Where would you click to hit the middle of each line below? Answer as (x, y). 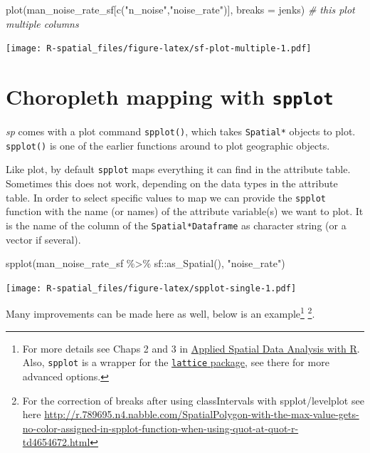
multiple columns (42, 23)
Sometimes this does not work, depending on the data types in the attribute (172, 183)
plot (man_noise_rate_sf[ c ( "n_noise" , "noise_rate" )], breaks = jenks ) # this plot (180, 9)
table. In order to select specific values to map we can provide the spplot (166, 197)
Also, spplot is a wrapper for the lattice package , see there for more (176, 362)
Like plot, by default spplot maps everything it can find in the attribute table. (178, 169)
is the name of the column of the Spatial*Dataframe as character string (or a (176, 225)
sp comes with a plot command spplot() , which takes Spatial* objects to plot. (181, 131)
